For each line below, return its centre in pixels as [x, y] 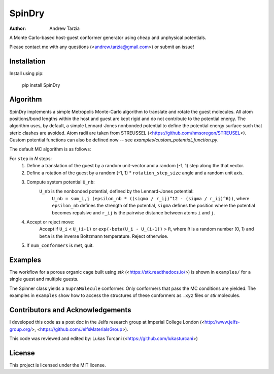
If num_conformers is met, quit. [60, 245]
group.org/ [21, 329]
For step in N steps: [31, 158]
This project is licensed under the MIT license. [58, 365]
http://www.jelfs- [222, 322]
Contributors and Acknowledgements [70, 310]
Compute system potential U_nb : [61, 182]
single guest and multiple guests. [44, 279]
